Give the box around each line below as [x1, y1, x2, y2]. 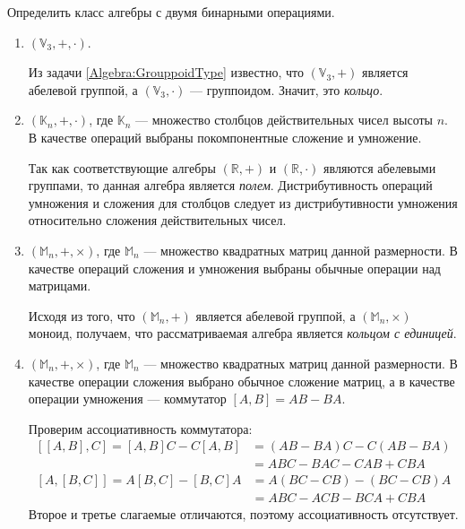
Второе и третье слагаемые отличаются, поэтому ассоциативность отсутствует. [28, 505, 459, 524]
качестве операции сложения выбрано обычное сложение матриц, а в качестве [28, 371, 455, 390]
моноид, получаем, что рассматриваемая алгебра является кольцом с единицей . [28, 324, 457, 343]
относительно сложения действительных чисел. [28, 211, 287, 230]
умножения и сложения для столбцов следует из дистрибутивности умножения [28, 193, 458, 212]
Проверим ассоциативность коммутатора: [28, 419, 253, 438]
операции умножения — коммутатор [28, 389, 227, 408]
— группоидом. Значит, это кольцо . [190, 80, 383, 99]
